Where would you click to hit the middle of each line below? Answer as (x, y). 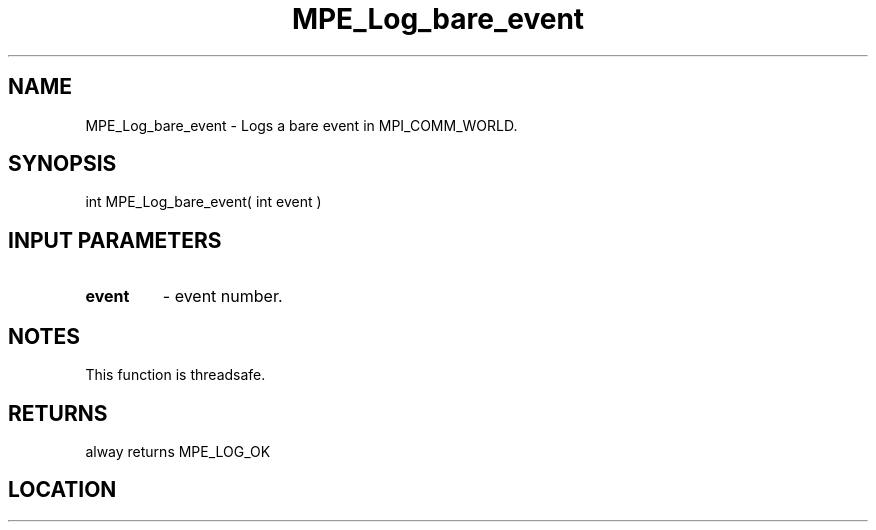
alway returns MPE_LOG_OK (178, 451)
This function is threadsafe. (175, 375)
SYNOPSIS (62, 164)
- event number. (222, 296)
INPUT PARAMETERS (115, 240)
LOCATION (62, 490)
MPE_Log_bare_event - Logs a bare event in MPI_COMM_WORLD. (301, 125)
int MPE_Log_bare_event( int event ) (203, 202)
